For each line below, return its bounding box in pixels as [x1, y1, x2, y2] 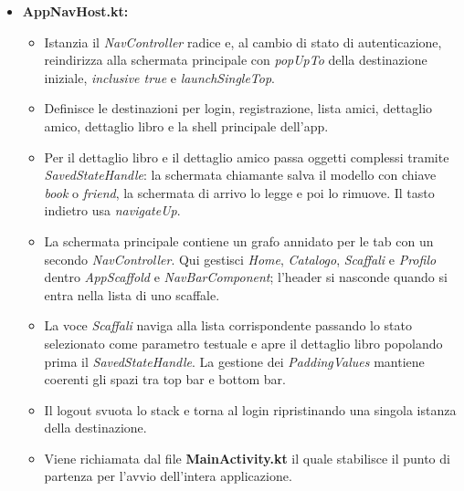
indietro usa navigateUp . [44, 201, 181, 220]
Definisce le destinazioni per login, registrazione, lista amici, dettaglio [44, 99, 433, 118]
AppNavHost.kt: [22, 2, 129, 20]
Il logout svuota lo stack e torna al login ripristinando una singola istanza [44, 400, 457, 419]
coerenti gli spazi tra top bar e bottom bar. [44, 370, 286, 389]
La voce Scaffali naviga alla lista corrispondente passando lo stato [44, 316, 413, 335]
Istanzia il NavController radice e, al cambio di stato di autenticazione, [44, 32, 442, 51]
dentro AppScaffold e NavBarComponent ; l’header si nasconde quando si [44, 267, 448, 287]
